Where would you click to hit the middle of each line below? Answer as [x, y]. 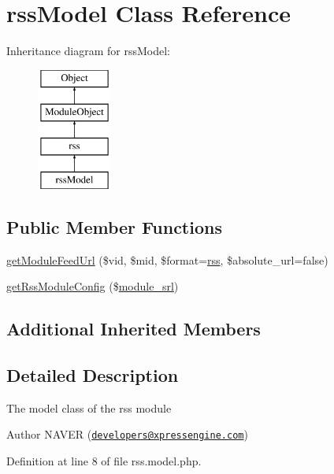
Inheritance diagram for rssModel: [88, 51]
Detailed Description [93, 375]
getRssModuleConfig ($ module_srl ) [93, 286]
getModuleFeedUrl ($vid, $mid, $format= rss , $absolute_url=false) [167, 259]
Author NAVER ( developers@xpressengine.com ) [127, 434]
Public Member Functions [114, 226]
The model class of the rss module [89, 407]
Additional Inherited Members [134, 329]
